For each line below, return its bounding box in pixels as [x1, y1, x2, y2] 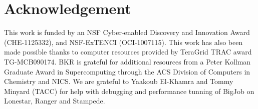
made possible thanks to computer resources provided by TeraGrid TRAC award [4, 46, 252, 57]
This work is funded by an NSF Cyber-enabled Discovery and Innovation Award [4, 27, 250, 37]
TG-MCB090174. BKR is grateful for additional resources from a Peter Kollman [4, 56, 251, 66]
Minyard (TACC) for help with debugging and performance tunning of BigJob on [4, 85, 254, 96]
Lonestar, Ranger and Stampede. [4, 95, 105, 106]
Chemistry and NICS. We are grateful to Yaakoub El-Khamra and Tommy [4, 76, 233, 86]
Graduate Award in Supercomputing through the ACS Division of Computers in [4, 66, 250, 76]
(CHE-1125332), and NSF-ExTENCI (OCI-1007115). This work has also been [4, 36, 243, 47]
